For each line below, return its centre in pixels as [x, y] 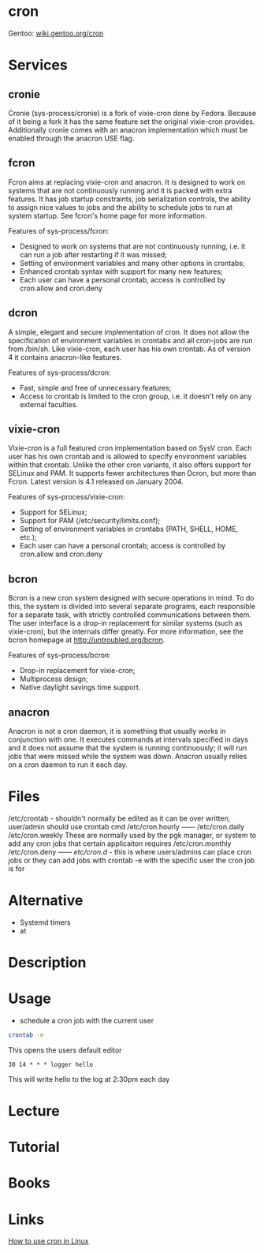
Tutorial [34, 1147]
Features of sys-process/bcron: [60, 655]
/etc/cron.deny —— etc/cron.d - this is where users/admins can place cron [130, 851]
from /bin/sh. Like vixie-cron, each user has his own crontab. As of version [129, 349]
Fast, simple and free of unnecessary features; [95, 387]
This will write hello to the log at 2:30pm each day [89, 1079]
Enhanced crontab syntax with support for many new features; [121, 271]
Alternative [46, 901]
